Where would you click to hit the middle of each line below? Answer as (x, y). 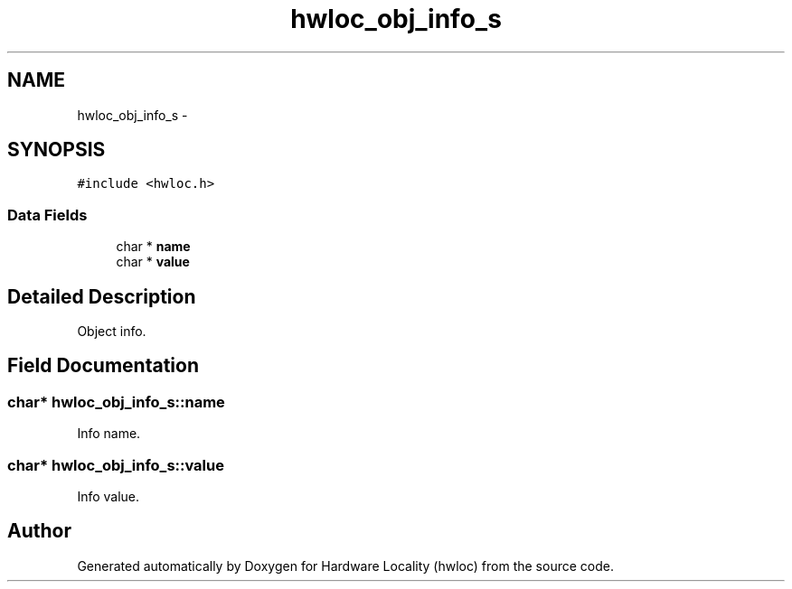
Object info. (112, 332)
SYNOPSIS (57, 150)
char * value (153, 262)
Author (39, 531)
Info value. (108, 496)
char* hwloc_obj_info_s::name (116, 402)
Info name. (109, 434)
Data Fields (47, 215)
